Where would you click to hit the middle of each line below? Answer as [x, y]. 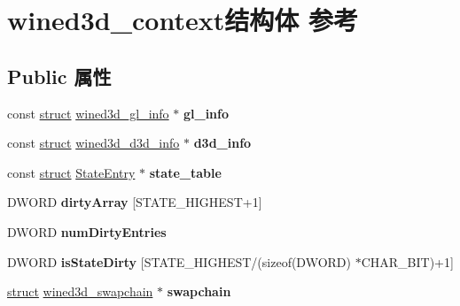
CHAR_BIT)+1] [407, 261]
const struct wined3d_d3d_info [94, 143]
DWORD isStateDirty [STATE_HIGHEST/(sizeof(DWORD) [179, 261]
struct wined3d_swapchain [80, 291]
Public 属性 [59, 76]
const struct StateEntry [71, 172]
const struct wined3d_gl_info [88, 113]
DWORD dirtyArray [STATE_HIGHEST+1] [135, 202]
